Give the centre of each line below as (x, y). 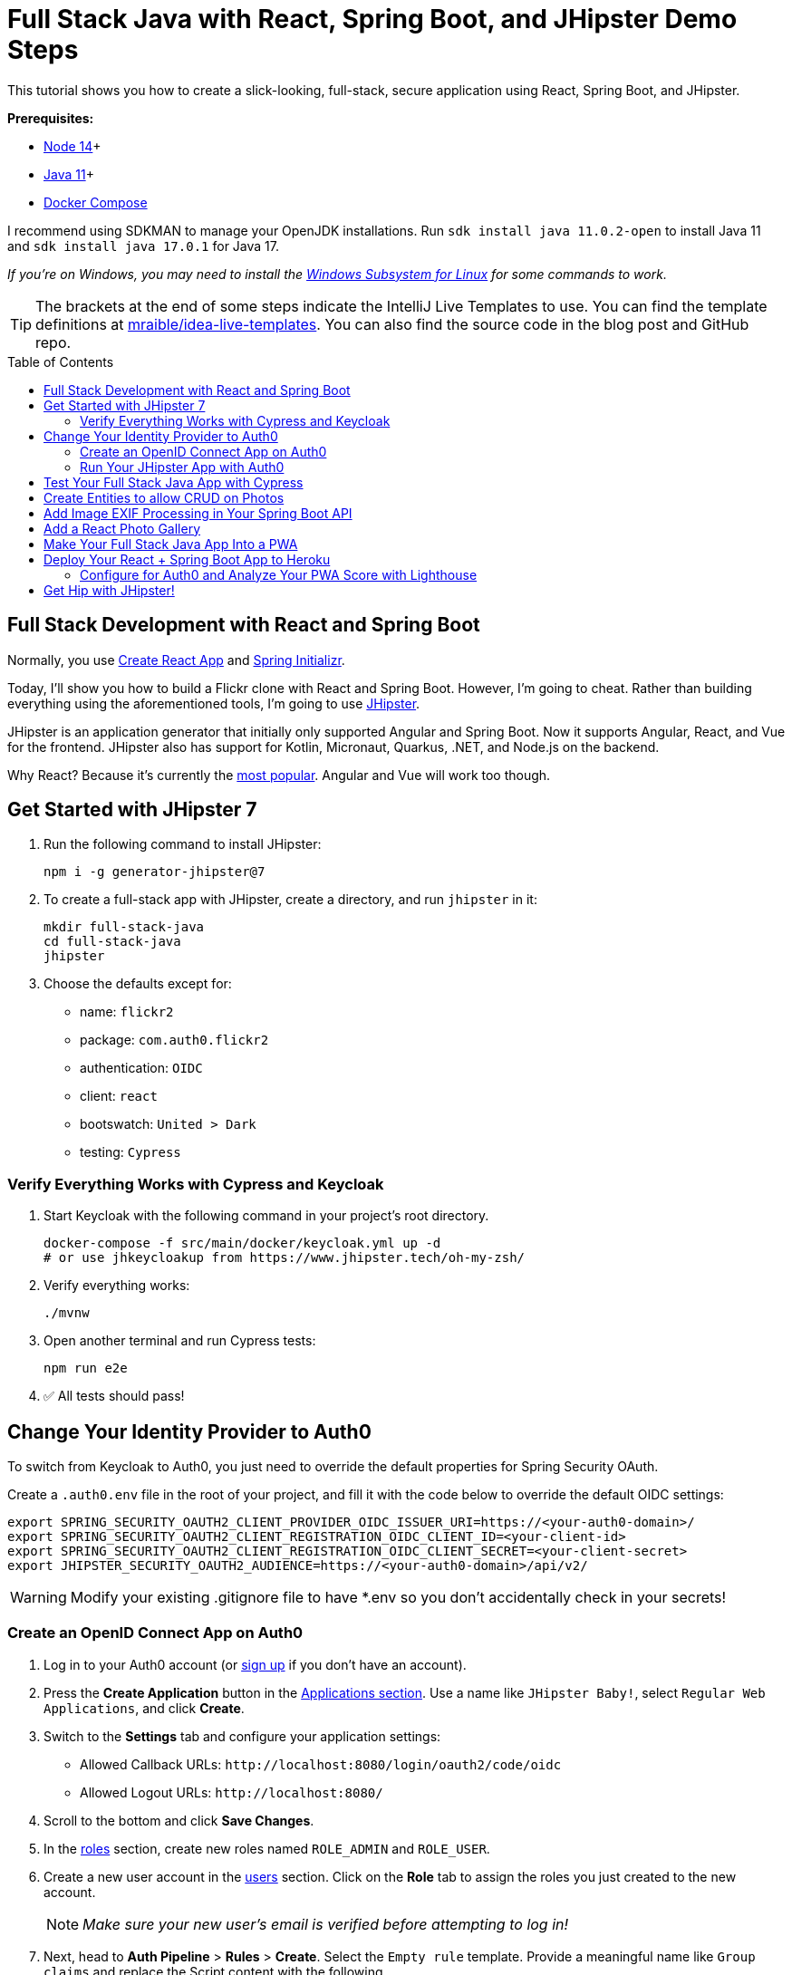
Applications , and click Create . (144, 1708)
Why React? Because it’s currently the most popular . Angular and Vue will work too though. (279, 775)
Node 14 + (72, 146)
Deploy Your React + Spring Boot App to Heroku (187, 559)
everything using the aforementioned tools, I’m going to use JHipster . (214, 703)
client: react (119, 1096)
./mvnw (67, 1313)
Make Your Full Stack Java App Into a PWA (171, 544)
